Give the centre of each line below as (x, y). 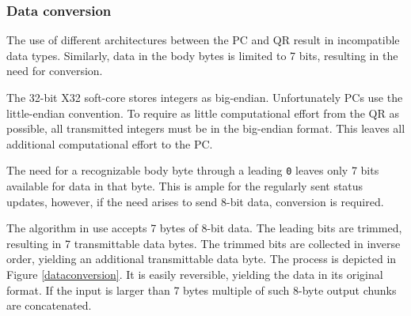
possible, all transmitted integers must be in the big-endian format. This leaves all (206, 128)
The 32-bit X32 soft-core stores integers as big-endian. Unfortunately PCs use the (205, 97)
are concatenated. (49, 305)
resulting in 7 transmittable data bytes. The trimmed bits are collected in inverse (204, 243)
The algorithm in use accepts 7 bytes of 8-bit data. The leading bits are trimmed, (204, 228)
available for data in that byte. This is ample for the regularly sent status (185, 186)
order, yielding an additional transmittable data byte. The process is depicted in (202, 259)
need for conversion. (55, 71)
